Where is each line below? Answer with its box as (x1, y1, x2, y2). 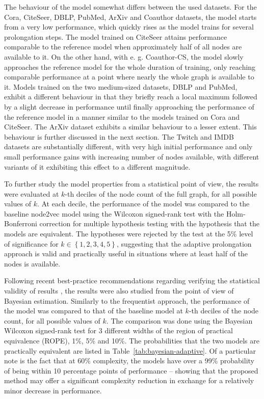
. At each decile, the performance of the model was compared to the (37, 198, 250, 209)
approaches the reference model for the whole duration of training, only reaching (4, 61, 256, 72)
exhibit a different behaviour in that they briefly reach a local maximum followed (4, 91, 257, 102)
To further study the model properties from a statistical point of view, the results (4, 178, 259, 189)
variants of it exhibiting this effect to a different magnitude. (4, 161, 191, 172)
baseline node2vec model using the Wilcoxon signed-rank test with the (4, 208, 224, 219)
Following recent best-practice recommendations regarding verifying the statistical (4, 275, 260, 286)
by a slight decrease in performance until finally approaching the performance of (4, 101, 254, 112)
